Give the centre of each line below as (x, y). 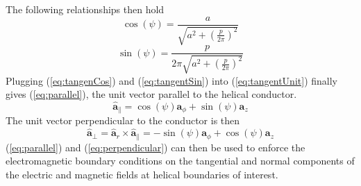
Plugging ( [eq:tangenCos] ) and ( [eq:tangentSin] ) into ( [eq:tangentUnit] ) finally (171, 80)
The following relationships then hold (85, 9)
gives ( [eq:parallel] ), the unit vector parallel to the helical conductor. (151, 94)
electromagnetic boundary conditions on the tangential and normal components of (180, 161)
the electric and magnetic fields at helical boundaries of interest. (142, 174)
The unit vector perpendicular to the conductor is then (123, 120)
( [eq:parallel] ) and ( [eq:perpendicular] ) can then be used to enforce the (156, 147)
